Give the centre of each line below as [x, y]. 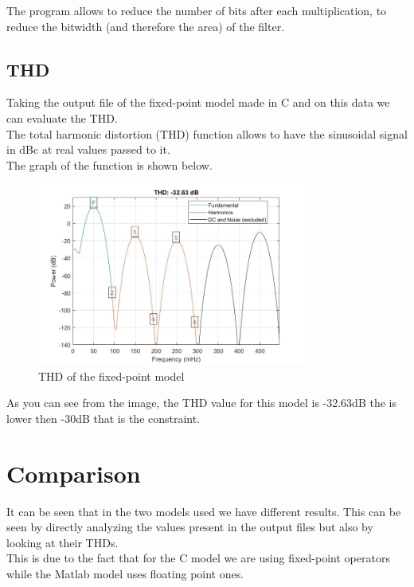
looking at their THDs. [62, 542]
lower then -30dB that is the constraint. [103, 418]
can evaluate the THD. [62, 117]
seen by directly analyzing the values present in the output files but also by [190, 527]
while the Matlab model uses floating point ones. [125, 573]
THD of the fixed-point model [111, 376]
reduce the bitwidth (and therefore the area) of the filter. [146, 26]
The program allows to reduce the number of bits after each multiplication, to [197, 10]
